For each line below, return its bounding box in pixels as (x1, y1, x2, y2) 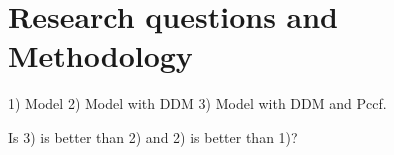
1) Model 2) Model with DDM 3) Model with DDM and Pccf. (8, 93, 387, 114)
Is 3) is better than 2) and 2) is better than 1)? (8, 126, 298, 147)
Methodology (8, 35, 193, 76)
